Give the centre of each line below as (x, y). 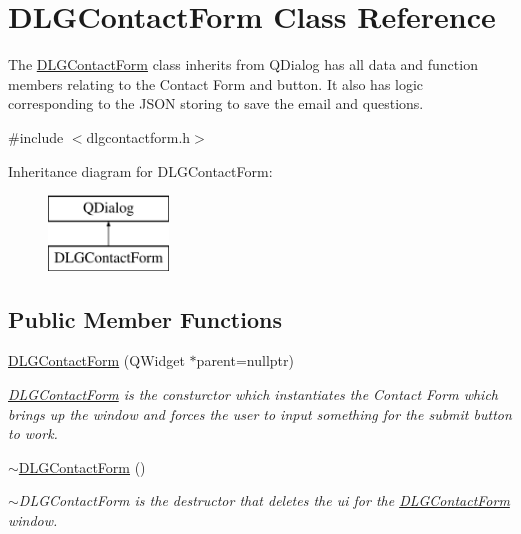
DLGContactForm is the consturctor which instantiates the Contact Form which (253, 394)
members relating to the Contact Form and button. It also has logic (216, 83)
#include (36, 136)
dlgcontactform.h (138, 136)
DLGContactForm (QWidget (96, 360)
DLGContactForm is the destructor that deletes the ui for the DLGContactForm (264, 500)
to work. (33, 433)
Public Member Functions (145, 318)
